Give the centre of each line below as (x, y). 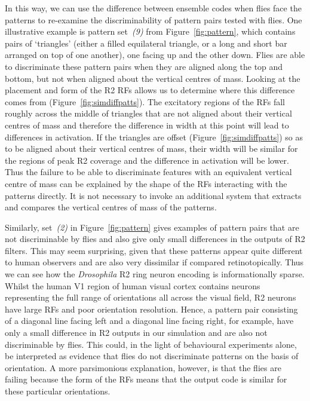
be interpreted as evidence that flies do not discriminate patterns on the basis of (152, 356)
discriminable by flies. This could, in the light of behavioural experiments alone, (151, 344)
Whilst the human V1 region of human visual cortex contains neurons (133, 285)
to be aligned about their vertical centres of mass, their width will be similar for (151, 149)
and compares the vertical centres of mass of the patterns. (111, 207)
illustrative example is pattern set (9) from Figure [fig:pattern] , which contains (150, 31)
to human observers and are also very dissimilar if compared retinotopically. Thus (154, 262)
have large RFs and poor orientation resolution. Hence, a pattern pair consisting (151, 309)
